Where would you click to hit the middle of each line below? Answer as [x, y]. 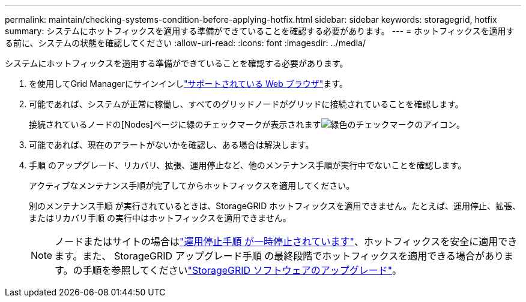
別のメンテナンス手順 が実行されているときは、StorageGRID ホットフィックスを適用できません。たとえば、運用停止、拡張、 [275, 206]
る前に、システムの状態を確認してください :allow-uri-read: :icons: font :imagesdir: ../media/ [185, 43]
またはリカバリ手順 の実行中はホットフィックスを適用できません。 [160, 218]
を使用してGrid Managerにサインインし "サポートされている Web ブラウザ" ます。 [188, 84]
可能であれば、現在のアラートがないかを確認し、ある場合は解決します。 [171, 145]
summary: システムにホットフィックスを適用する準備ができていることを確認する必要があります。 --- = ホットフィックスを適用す [260, 31]
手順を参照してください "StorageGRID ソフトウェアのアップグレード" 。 [242, 270]
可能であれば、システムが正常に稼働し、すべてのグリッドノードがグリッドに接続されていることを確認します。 [246, 104]
